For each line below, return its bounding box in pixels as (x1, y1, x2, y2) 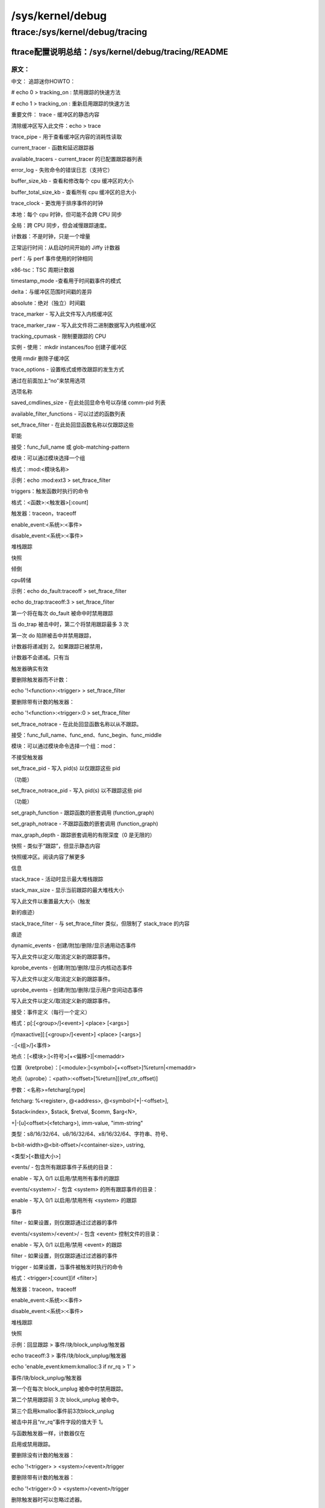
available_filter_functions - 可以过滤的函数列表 (11, 410, 126, 417)
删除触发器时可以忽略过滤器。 (11, 1496, 85, 1503)
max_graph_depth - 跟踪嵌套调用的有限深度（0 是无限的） (11, 831, 156, 838)
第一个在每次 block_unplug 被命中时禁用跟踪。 (11, 1385, 126, 1393)
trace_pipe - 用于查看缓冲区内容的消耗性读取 (11, 133, 122, 140)
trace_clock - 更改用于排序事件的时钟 (11, 200, 104, 207)
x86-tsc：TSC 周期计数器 (11, 266, 75, 273)
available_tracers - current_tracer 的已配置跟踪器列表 (11, 155, 143, 162)
